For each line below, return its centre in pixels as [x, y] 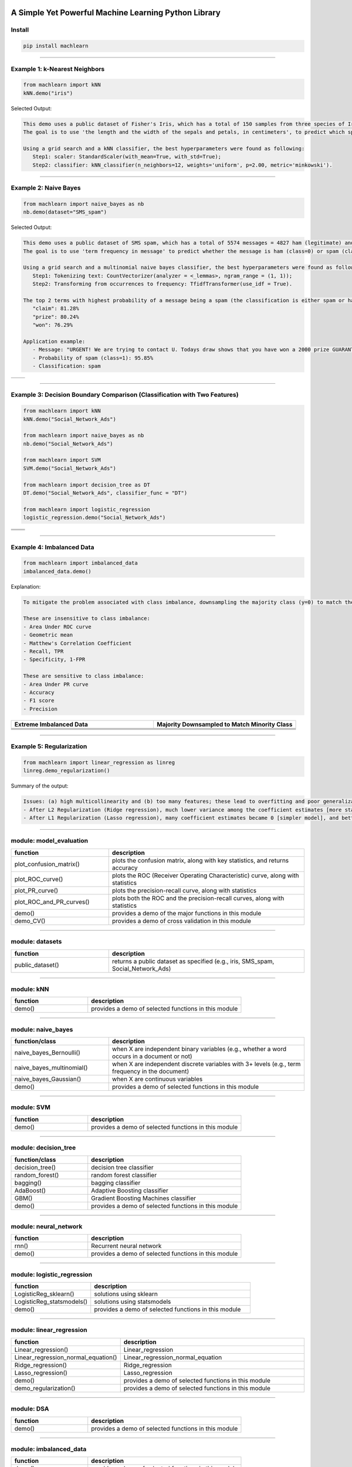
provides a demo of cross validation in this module [182, 921]
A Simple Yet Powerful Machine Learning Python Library [116, 13]
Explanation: [26, 586]
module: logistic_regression [52, 1275]
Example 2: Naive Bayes [46, 188]
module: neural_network [47, 1226]
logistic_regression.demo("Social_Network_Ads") [94, 518]
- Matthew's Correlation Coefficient [77, 643]
